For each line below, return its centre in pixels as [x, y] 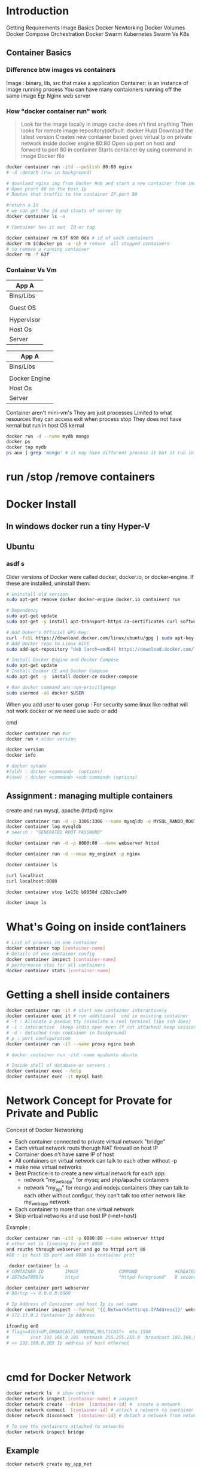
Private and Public [52, 1113]
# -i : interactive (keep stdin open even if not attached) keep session [101, 1027]
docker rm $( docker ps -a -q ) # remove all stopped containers [88, 244]
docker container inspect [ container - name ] [61, 959]
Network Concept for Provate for [89, 1101]
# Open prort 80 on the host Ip [46, 189]
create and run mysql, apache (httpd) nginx [60, 810]
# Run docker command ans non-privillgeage [61, 687]
